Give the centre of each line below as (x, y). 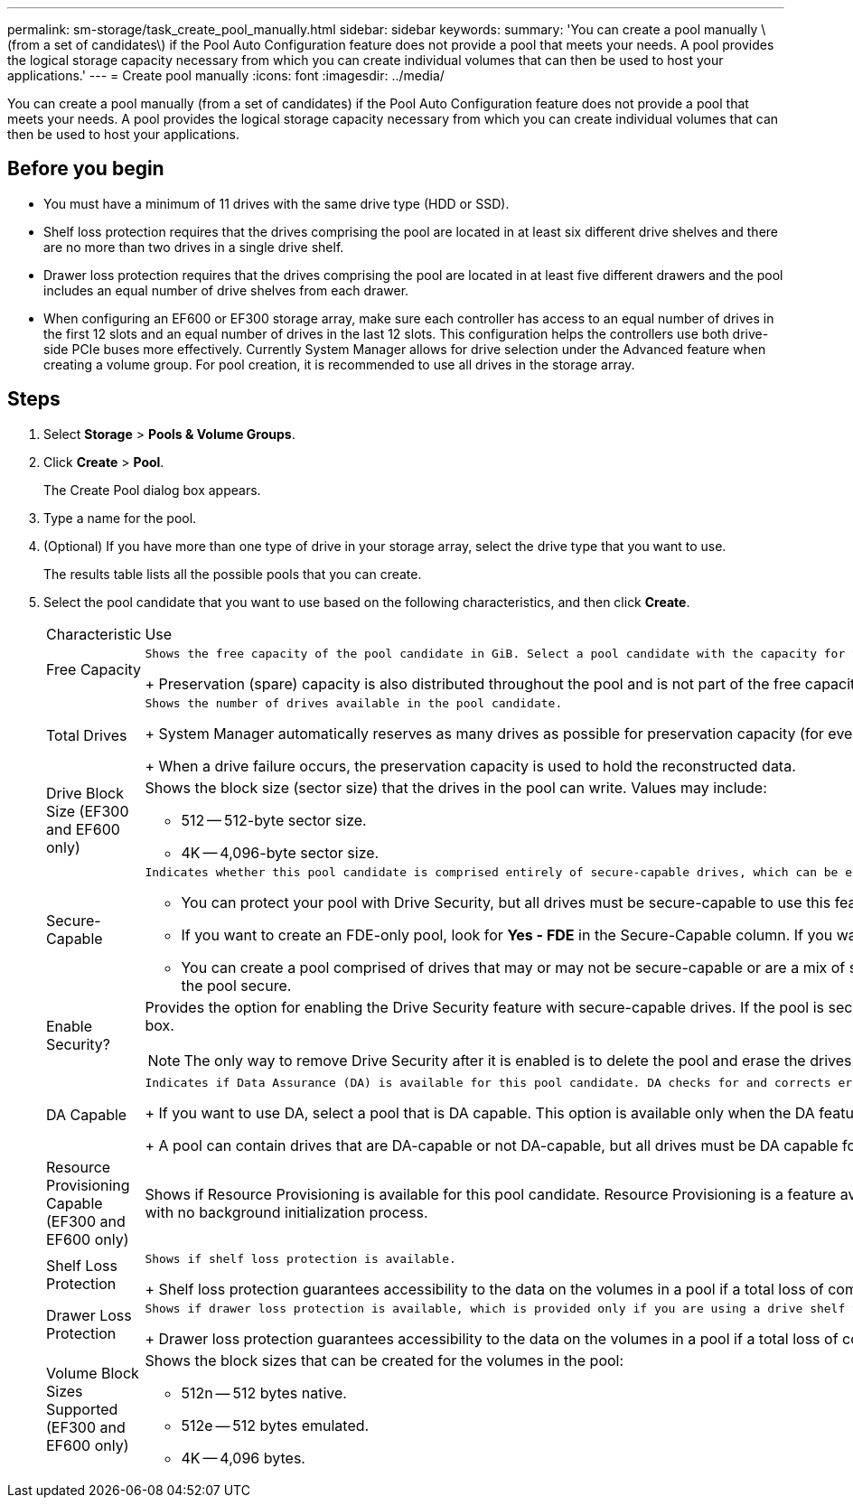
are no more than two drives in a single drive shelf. (194, 247)
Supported (82, 1409)
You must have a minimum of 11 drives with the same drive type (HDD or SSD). (277, 203)
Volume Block (93, 1373)
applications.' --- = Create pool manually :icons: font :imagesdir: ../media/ (226, 75)
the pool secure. (236, 985)
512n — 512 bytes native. (264, 1393)
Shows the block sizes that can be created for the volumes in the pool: (384, 1360)
